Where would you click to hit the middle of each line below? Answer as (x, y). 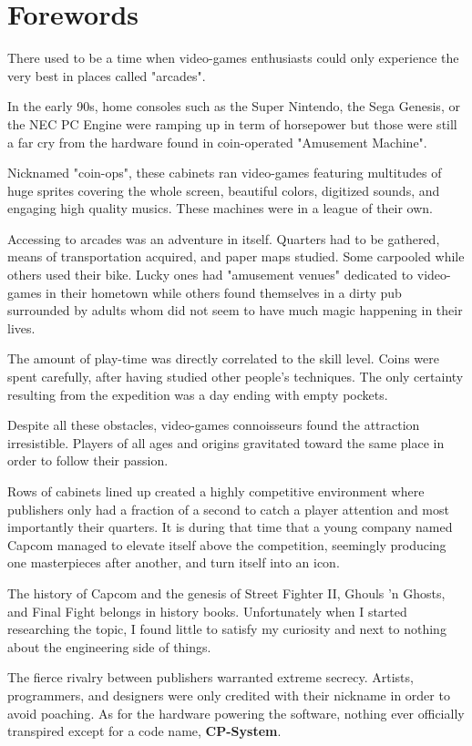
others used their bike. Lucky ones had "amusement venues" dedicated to (210, 275)
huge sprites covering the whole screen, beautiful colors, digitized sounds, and (224, 190)
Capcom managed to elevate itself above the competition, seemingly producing (227, 544)
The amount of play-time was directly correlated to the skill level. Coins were (223, 358)
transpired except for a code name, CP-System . (144, 731)
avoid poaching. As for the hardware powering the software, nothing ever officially (236, 713)
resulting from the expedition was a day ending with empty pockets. (198, 394)
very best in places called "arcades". (107, 75)
